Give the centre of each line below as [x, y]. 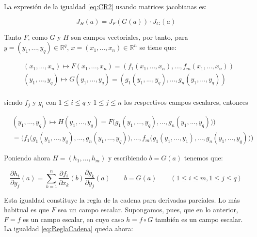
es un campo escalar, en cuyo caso [73, 219]
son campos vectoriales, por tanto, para [129, 37]
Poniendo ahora [27, 158]
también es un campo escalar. [199, 219]
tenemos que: [203, 158]
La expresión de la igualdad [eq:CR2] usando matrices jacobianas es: [105, 6]
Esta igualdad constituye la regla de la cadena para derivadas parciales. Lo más [122, 200]
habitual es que [27, 209]
